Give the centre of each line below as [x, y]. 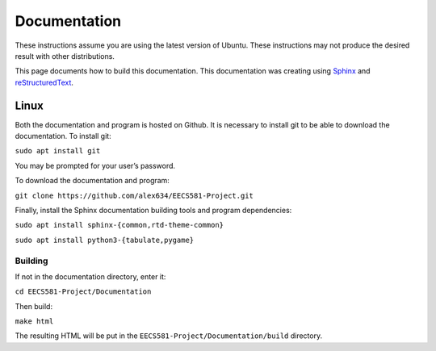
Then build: [34, 306]
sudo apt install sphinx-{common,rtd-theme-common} [119, 225]
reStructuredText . [44, 82]
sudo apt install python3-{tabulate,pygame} [105, 240]
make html [34, 322]
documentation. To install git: [63, 136]
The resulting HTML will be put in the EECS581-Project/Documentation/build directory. [169, 336]
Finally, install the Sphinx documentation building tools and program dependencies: [153, 210]
